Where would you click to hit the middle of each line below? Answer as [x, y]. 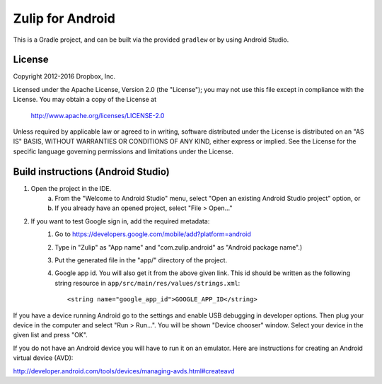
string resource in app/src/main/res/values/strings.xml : [147, 283]
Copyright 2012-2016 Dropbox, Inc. [64, 76]
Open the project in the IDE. [71, 188]
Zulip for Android [64, 18]
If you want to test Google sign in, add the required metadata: [120, 221]
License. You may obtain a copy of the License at [85, 100]
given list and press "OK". [50, 335]
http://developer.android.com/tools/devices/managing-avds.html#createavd [124, 371]
